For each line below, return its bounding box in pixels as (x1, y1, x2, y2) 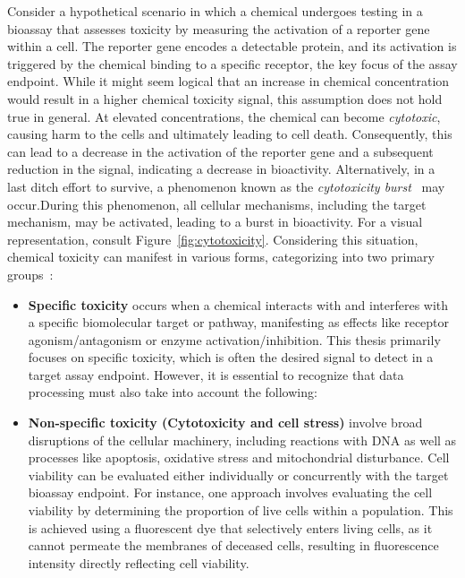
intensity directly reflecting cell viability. (28, 553, 249, 572)
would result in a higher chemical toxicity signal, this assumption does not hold (7, 89, 443, 108)
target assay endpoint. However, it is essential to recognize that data (28, 365, 404, 384)
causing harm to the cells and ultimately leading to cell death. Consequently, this (7, 125, 452, 143)
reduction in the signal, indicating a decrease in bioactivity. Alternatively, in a (7, 160, 435, 178)
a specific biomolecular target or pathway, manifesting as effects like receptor (28, 313, 450, 332)
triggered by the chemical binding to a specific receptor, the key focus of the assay (7, 54, 458, 73)
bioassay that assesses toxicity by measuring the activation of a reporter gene (7, 19, 430, 38)
